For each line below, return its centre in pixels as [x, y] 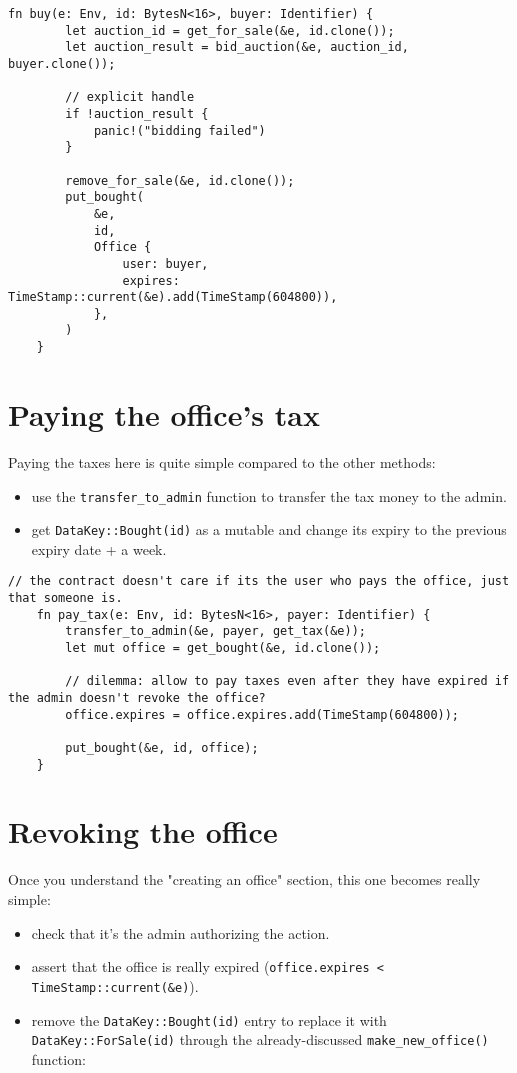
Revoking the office [143, 831]
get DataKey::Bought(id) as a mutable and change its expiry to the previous [269, 529]
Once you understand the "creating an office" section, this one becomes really [244, 879]
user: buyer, [165, 263]
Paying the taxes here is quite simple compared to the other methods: [222, 461]
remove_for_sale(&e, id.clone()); [180, 180]
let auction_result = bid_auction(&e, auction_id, [237, 47]
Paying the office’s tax [164, 413]
